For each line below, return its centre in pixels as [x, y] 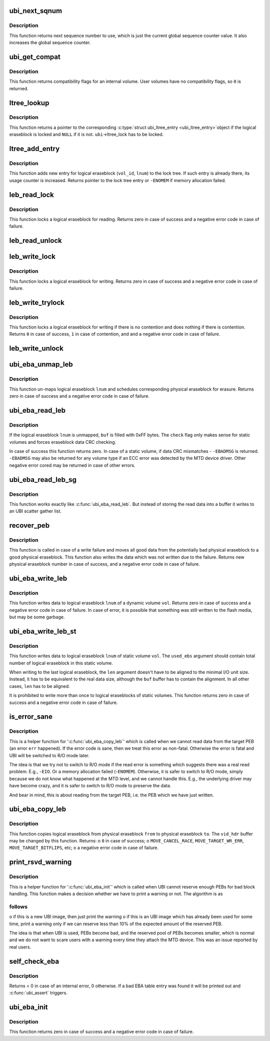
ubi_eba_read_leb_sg [43, 480]
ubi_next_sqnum [36, 11]
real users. [20, 947]
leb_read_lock [32, 195]
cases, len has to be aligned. [39, 686]
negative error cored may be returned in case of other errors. [72, 465]
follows [18, 907]
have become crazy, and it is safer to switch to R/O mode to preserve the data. [90, 786]
